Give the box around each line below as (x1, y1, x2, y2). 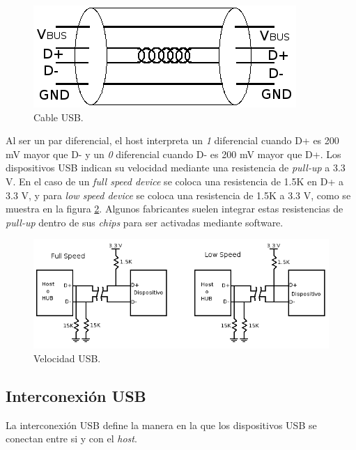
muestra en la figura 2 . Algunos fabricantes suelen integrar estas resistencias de (6, 201, 343, 216)
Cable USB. (33, 109, 84, 124)
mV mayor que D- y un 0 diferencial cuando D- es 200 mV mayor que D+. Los (6, 146, 341, 161)
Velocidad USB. (33, 350, 101, 365)
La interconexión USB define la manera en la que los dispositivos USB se (6, 417, 317, 432)
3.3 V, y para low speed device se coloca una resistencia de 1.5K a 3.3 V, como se (6, 187, 351, 202)
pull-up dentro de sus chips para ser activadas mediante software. (6, 215, 284, 229)
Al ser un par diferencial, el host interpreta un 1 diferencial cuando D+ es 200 (6, 133, 339, 148)
